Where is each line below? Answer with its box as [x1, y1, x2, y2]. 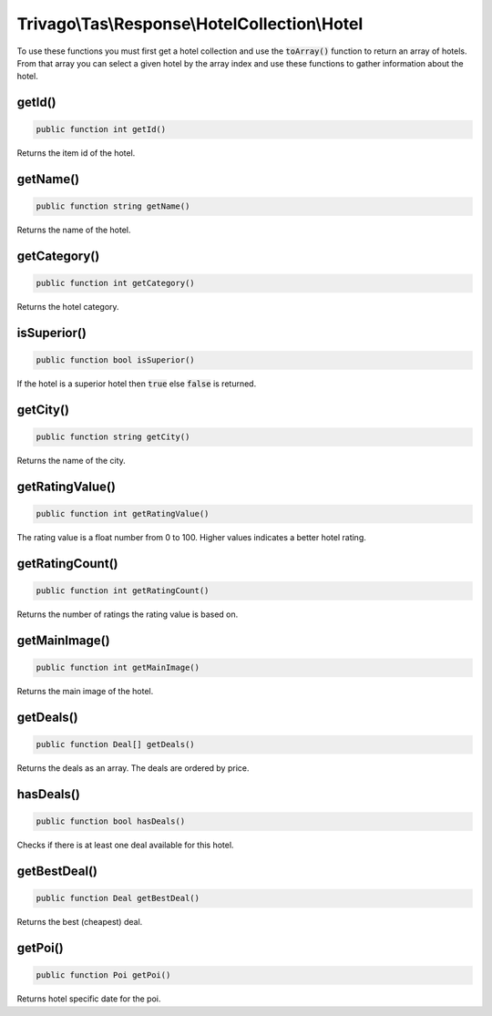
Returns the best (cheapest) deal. [16, 917, 143, 928]
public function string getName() [36, 201, 190, 211]
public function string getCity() [36, 432, 190, 442]
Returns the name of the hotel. [16, 224, 131, 236]
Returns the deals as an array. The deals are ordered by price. [16, 763, 250, 774]
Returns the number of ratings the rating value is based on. [16, 609, 239, 620]
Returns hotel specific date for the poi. [16, 993, 161, 1004]
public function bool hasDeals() [36, 816, 186, 826]
